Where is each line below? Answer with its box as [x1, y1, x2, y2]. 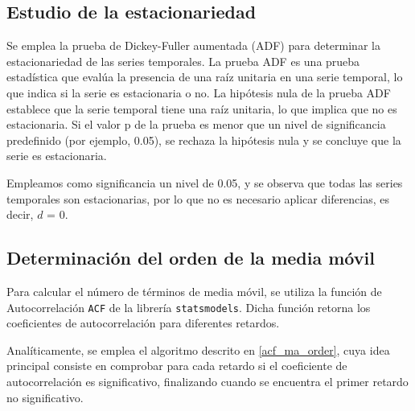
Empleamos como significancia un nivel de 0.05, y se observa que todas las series [6, 174, 403, 191]
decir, [6, 206, 34, 223]
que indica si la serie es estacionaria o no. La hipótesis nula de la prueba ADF [6, 84, 391, 101]
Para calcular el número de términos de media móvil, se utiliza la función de [6, 282, 382, 299]
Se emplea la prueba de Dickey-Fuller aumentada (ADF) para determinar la [6, 37, 380, 54]
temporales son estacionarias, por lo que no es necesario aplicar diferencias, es [6, 190, 390, 207]
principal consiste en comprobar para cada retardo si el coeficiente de [6, 357, 347, 374]
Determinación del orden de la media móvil [6, 245, 375, 270]
